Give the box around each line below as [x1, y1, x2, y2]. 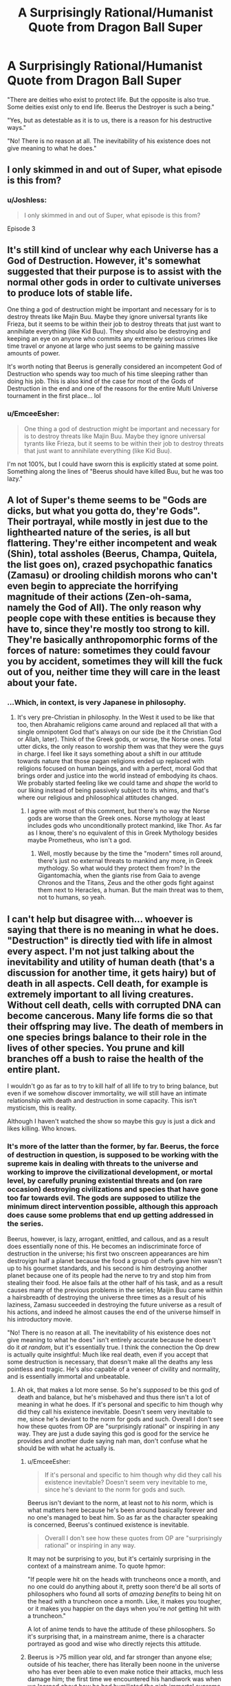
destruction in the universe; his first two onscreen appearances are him [7, 1249, 210, 1258]
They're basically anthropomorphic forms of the [7, 634, 218, 646]
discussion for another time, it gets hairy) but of [7, 967, 217, 978]
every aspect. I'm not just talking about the [7, 945, 195, 957]
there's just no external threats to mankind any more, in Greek [37, 857, 213, 865]
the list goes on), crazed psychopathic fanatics [7, 559, 213, 571]
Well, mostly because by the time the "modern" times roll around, [37, 849, 223, 857]
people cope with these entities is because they [7, 613, 217, 624]
